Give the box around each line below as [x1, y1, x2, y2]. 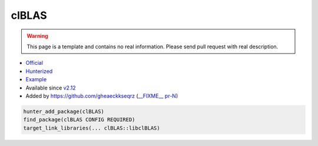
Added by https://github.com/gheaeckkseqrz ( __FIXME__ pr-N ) [25, 92, 178, 99]
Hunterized [25, 68, 53, 75]
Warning [26, 32, 48, 39]
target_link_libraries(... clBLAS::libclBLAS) [23, 124, 160, 131]
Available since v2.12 [25, 84, 76, 91]
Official [25, 59, 44, 67]
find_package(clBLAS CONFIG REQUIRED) [23, 117, 135, 123]
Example [25, 76, 47, 83]
